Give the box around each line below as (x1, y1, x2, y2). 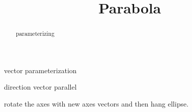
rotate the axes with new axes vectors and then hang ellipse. (4, 99, 189, 109)
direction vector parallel (4, 82, 77, 92)
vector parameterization (4, 65, 77, 75)
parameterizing (15, 29, 55, 38)
